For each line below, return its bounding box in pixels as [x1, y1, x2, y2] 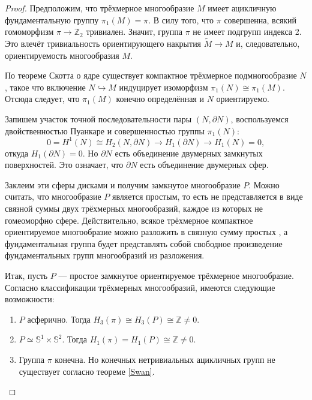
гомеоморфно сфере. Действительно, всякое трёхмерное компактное [5, 213, 253, 226]
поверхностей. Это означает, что [5, 158, 124, 171]
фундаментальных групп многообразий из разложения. [5, 249, 205, 261]
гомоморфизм [5, 25, 54, 38]
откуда [5, 146, 28, 159]
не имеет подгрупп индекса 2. [193, 25, 302, 38]
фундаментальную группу [5, 13, 99, 26]
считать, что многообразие [5, 190, 101, 203]
